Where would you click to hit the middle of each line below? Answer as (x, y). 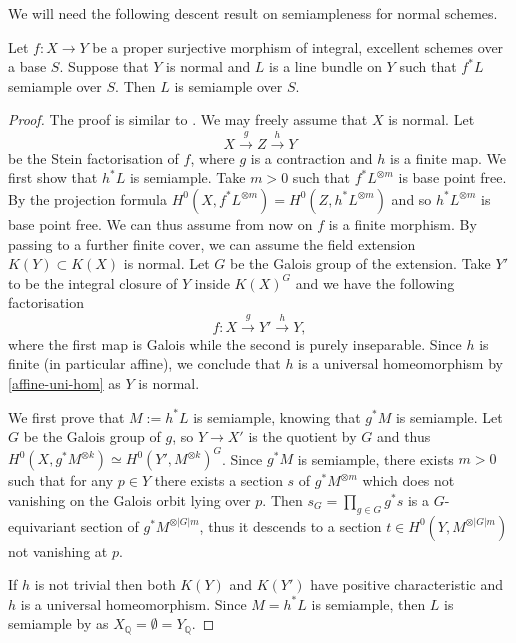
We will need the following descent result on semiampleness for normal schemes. (253, 13)
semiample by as (58, 623)
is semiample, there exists (375, 458)
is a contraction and (311, 157)
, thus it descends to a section (290, 525)
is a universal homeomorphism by (400, 363)
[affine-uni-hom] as (64, 382)
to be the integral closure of (93, 282)
